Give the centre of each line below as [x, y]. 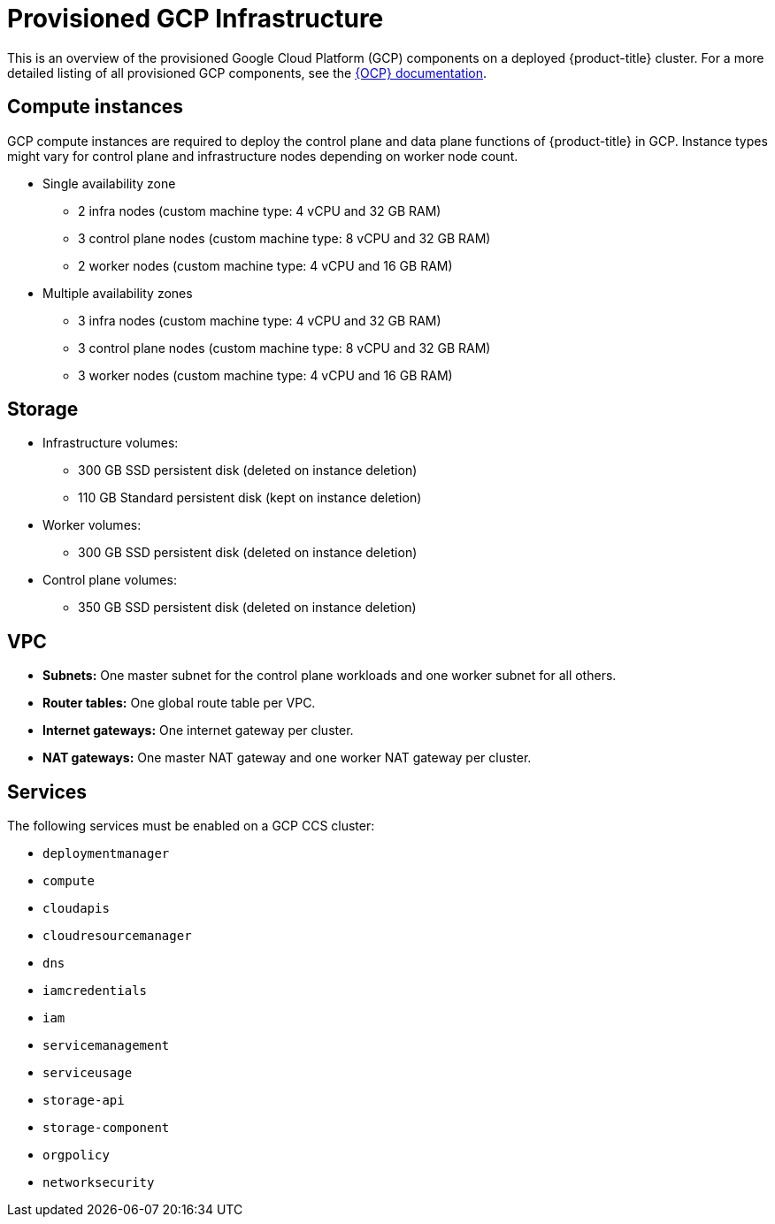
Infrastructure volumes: [111, 443]
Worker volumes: [92, 525]
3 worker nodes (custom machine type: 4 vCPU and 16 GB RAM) [265, 375]
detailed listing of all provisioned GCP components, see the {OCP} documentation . [247, 73]
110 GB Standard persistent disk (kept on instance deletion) [250, 498]
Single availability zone [109, 183]
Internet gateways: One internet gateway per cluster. [198, 731]
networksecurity [99, 1183]
